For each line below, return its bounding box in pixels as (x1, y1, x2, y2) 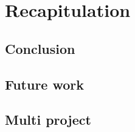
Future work (5, 74, 85, 93)
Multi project (5, 110, 91, 129)
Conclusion (5, 39, 75, 58)
